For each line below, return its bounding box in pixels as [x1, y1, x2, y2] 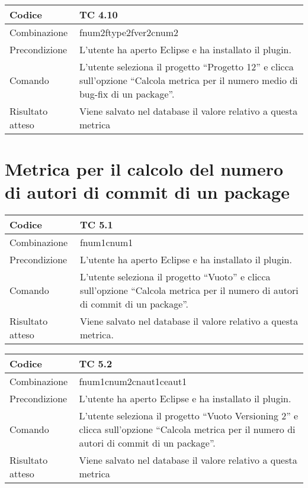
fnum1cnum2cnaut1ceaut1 [79, 374, 187, 389]
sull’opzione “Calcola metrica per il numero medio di [79, 73, 298, 87]
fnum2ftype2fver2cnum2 [79, 25, 179, 39]
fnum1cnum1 [79, 235, 133, 250]
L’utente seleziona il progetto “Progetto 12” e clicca [79, 60, 294, 73]
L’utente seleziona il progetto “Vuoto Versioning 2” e [79, 409, 299, 423]
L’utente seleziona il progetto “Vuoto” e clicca [79, 270, 271, 284]
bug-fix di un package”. [79, 87, 175, 101]
